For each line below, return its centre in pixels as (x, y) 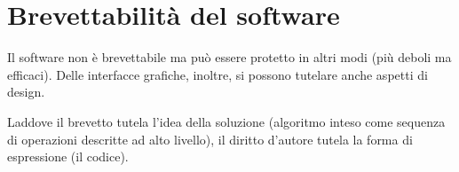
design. (26, 92)
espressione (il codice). (68, 156)
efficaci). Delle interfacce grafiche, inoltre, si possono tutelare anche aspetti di (218, 74)
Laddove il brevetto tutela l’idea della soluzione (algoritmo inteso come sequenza (226, 121)
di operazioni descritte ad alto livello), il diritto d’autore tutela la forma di (210, 139)
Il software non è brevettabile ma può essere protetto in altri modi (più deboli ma (229, 57)
